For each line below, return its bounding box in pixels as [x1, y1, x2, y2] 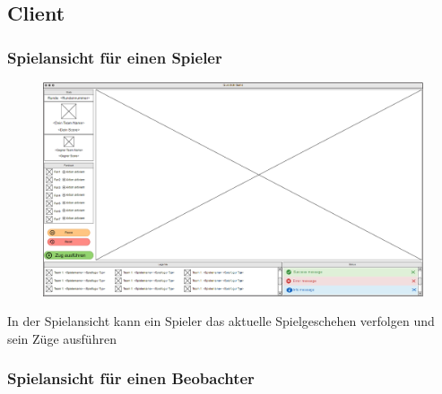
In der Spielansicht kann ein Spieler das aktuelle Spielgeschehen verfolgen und [7, 312, 435, 330]
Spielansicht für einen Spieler [7, 46, 222, 68]
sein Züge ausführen [7, 329, 117, 347]
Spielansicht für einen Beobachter [7, 367, 255, 390]
